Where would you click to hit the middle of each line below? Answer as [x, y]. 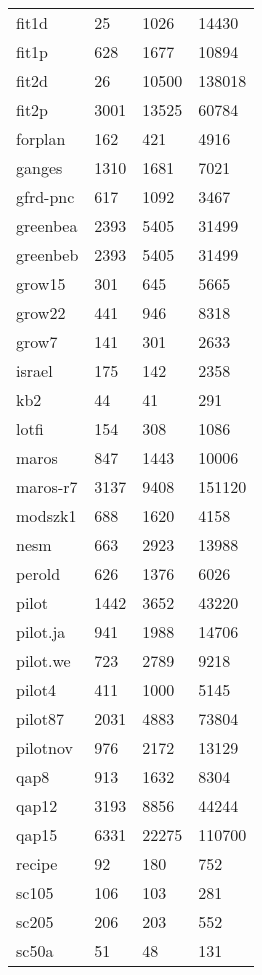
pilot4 [36, 689]
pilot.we [43, 660]
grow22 [41, 312]
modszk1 [46, 515]
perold [38, 573]
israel [34, 370]
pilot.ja [41, 631]
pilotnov [44, 747]
